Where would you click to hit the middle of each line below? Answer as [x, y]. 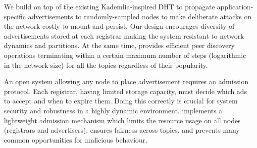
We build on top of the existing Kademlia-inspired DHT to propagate [109, 6]
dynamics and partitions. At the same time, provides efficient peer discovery [120, 45]
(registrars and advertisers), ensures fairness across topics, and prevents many [122, 130]
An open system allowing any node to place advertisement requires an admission [126, 81]
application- [235, 6]
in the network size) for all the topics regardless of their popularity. [106, 65]
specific [15, 16]
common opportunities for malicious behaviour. [76, 139]
